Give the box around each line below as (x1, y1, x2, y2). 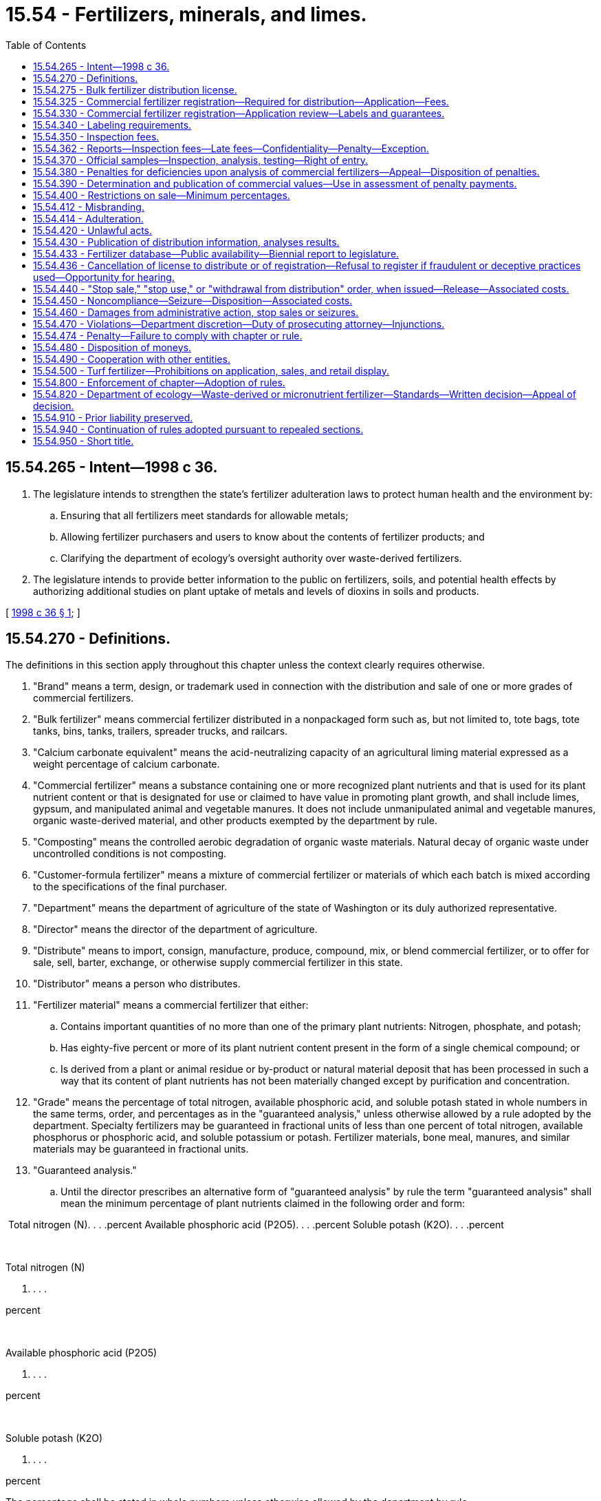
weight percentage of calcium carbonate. (33, 758, 220, 770)
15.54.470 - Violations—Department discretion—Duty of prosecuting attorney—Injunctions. (33, 317, 445, 330)
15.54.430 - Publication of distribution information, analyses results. (33, 235, 340, 248)
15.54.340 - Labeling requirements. (33, 118, 192, 131)
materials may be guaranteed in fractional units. (33, 1143, 249, 1155)
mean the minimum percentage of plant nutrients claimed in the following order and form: (61, 1197, 466, 1210)
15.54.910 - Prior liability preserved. (33, 411, 193, 423)
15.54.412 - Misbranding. (33, 200, 144, 213)
